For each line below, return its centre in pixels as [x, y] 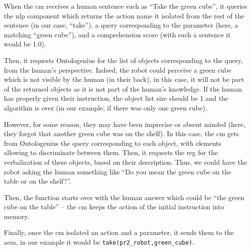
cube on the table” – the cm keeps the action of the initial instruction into [114, 207]
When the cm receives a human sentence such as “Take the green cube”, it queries [126, 6]
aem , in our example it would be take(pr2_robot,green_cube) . [99, 242]
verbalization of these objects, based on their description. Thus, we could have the [125, 162]
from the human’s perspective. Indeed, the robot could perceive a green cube [118, 70]
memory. [17, 216]
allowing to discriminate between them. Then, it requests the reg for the [111, 152]
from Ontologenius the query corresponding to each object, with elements [113, 143]
